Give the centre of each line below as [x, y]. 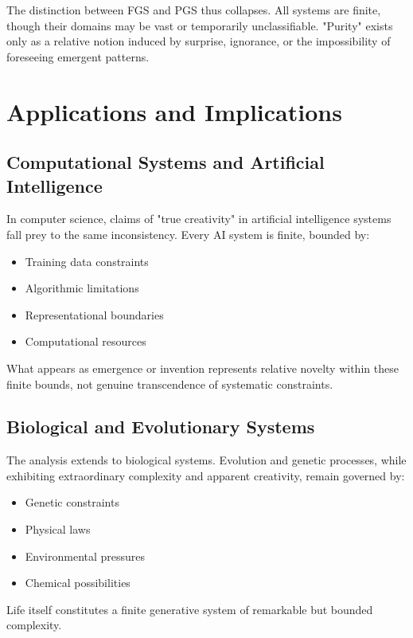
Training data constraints [87, 261]
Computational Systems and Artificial [166, 162]
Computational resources [86, 341]
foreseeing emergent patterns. [78, 56]
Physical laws [58, 529]
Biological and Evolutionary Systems [161, 427]
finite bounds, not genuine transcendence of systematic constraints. [170, 384]
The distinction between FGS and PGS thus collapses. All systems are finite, [194, 10]
